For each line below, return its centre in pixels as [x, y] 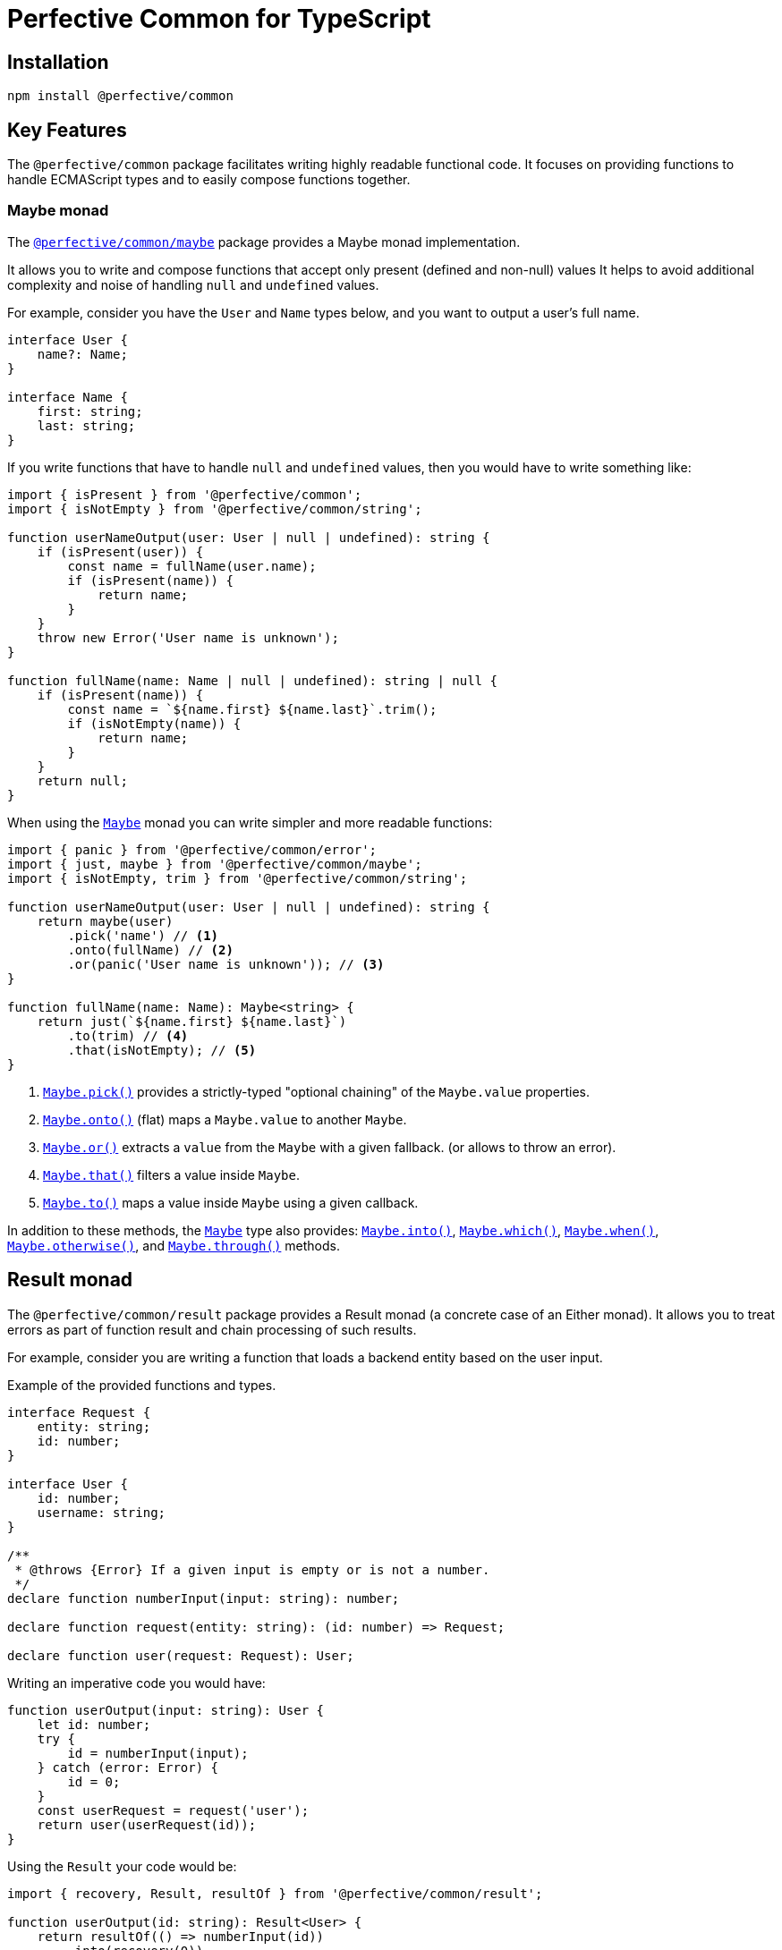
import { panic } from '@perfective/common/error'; [192, 849]
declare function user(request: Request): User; [181, 1655]
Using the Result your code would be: [122, 1866]
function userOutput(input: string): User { [166, 1710]
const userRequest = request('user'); [173, 1810]
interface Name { [68, 397]
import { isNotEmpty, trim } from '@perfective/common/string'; [238, 878]
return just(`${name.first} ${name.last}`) [192, 1021]
